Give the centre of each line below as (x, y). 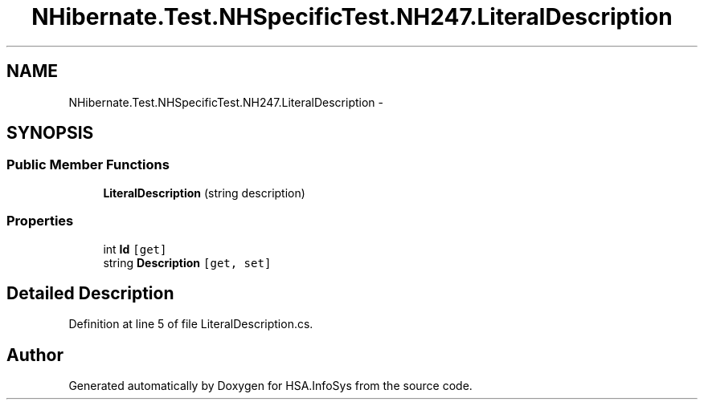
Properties (40, 221)
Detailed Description (90, 293)
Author (35, 355)
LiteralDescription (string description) (204, 193)
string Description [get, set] (187, 262)
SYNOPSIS (50, 133)
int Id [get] (135, 249)
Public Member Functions (88, 165)
